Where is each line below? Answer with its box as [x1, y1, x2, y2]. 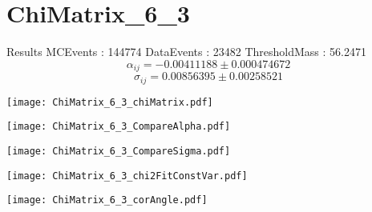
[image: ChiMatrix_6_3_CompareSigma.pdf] [6, 145, 231, 157]
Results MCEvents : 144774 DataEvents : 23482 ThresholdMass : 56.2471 [6, 43, 366, 60]
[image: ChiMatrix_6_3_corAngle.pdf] [6, 194, 208, 206]
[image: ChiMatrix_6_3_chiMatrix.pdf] [6, 96, 213, 108]
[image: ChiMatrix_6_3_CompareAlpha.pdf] [6, 121, 231, 133]
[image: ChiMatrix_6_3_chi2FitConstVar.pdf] [6, 170, 248, 182]
